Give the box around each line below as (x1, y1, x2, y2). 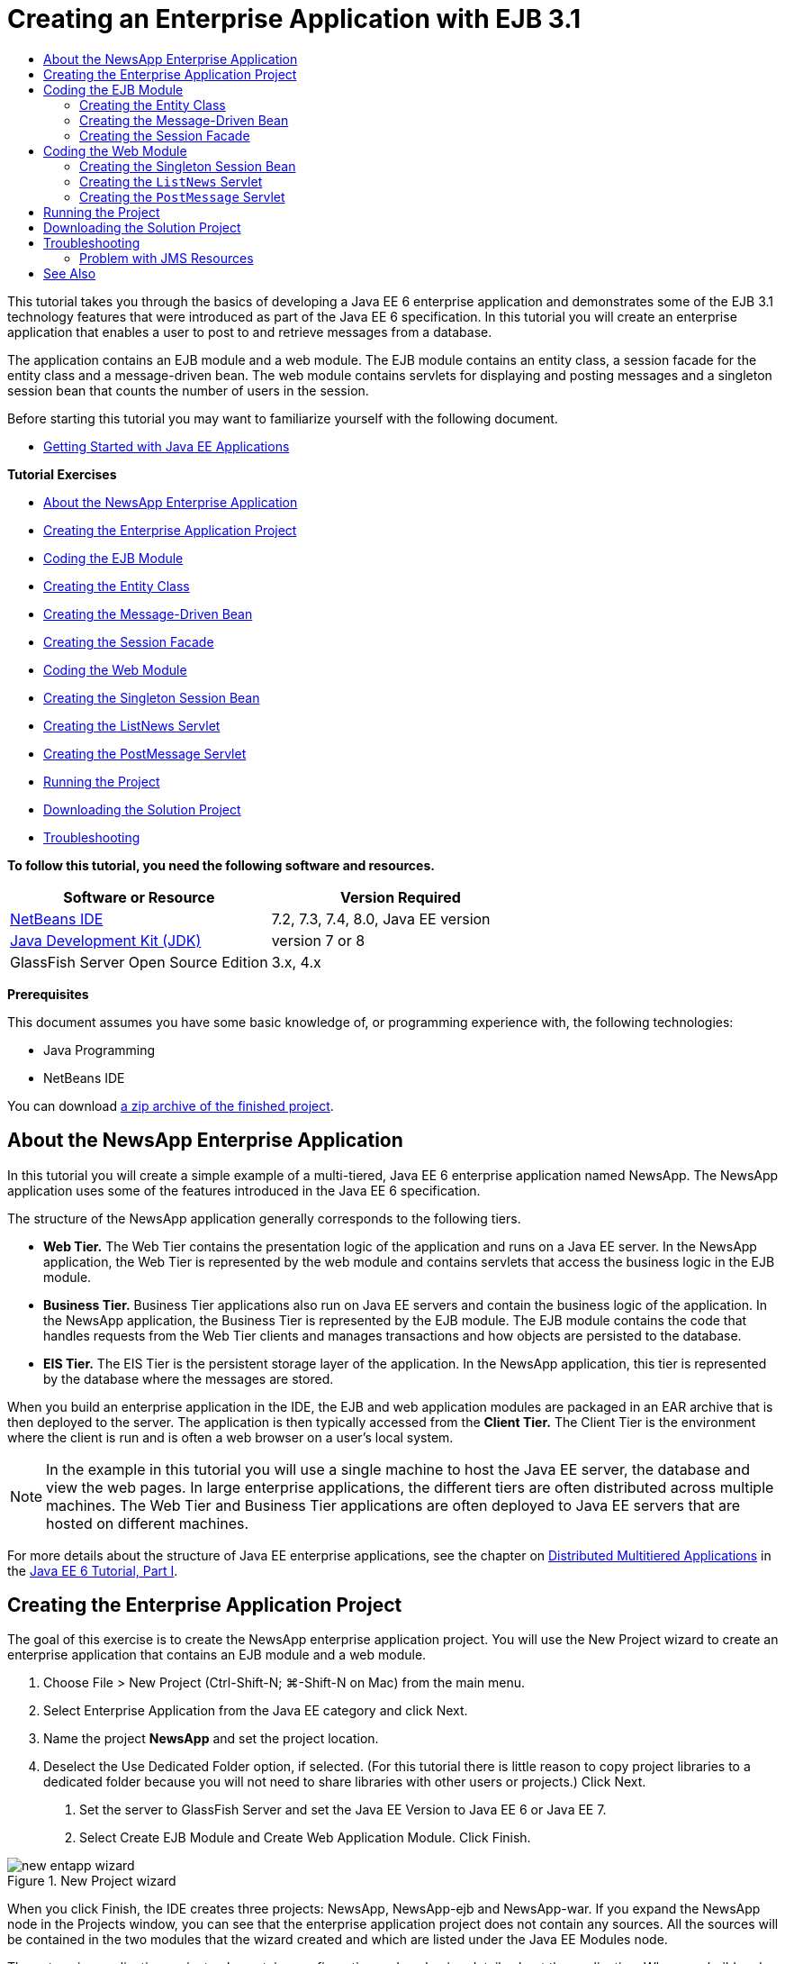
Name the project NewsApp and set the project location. (43, 1731, 379, 1747)
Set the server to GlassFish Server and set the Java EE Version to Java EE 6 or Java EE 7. (79, 1802, 607, 1818)
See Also (43, 265, 96, 281)
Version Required (340, 887, 461, 906)
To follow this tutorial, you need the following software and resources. (7, 857, 435, 873)
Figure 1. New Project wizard (7, 1873, 176, 1889)
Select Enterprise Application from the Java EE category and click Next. (43, 1703, 468, 1719)
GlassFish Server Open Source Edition (10, 952, 268, 971)
